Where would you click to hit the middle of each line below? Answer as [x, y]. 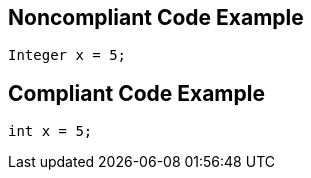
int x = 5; [50, 131]
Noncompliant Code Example [156, 17]
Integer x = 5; [67, 55]
